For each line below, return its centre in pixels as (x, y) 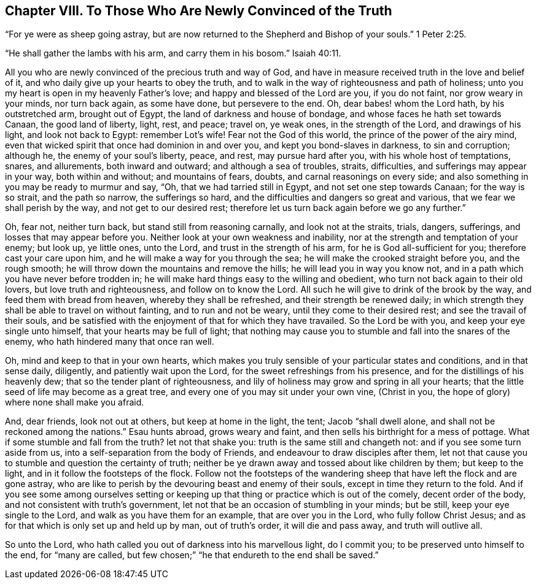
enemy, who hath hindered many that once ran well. (110, 342)
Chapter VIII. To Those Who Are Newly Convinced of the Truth (199, 11)
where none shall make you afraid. (75, 402)
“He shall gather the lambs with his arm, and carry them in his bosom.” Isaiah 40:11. (173, 53)
